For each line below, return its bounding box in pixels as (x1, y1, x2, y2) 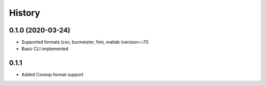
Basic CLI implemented (21, 46, 68, 52)
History (9, 7, 40, 18)
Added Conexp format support (21, 72, 84, 78)
